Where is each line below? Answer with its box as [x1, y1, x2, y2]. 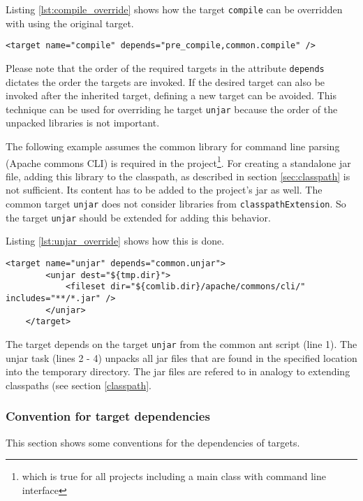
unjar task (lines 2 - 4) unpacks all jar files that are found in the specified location [6, 350, 357, 365]
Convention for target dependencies [6, 407, 210, 425]
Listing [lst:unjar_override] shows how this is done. [6, 233, 225, 248]
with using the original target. [6, 15, 134, 30]
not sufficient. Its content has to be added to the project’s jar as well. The [6, 182, 323, 197]
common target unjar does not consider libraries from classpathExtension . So [6, 196, 346, 211]
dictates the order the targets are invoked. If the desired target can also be [6, 74, 325, 89]
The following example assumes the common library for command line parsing [6, 139, 340, 153]
